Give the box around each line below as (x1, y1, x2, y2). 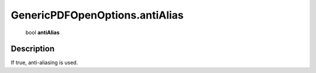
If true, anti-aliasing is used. (11, 59, 78, 66)
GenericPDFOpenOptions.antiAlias (11, 9, 184, 21)
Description (11, 44, 55, 54)
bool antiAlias (25, 29, 60, 36)
